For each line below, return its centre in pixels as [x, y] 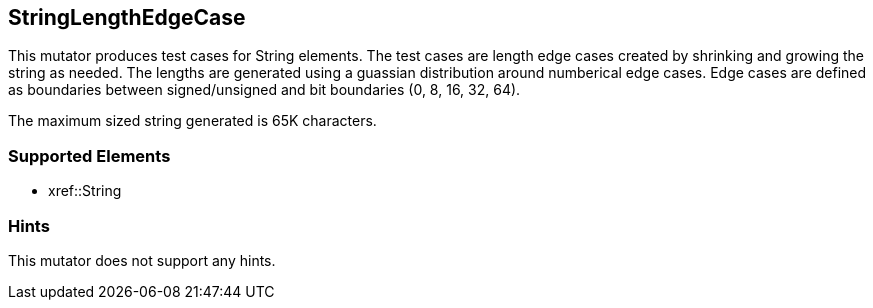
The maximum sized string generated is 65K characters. [192, 121]
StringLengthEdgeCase [127, 17]
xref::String [85, 191]
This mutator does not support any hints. [142, 260]
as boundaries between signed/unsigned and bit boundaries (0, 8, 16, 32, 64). [264, 90]
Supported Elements [89, 155]
